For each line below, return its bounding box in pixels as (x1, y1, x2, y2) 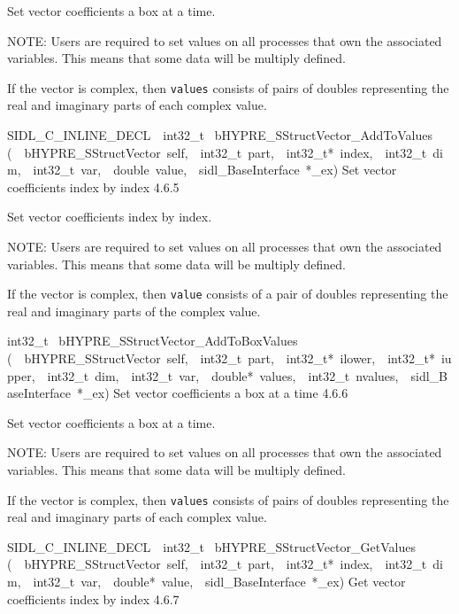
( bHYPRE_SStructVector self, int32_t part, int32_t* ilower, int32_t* (7, 349, 435, 368)
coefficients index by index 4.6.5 (7, 177, 180, 196)
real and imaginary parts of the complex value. (7, 301, 261, 320)
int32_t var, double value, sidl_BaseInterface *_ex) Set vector (33, 160, 397, 179)
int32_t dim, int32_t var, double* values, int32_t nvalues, (47, 366, 399, 385)
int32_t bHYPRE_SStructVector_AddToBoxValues (7, 331, 298, 350)
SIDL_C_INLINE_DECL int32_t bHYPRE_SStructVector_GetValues (7, 537, 416, 556)
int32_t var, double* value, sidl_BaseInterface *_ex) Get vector (33, 572, 406, 591)
